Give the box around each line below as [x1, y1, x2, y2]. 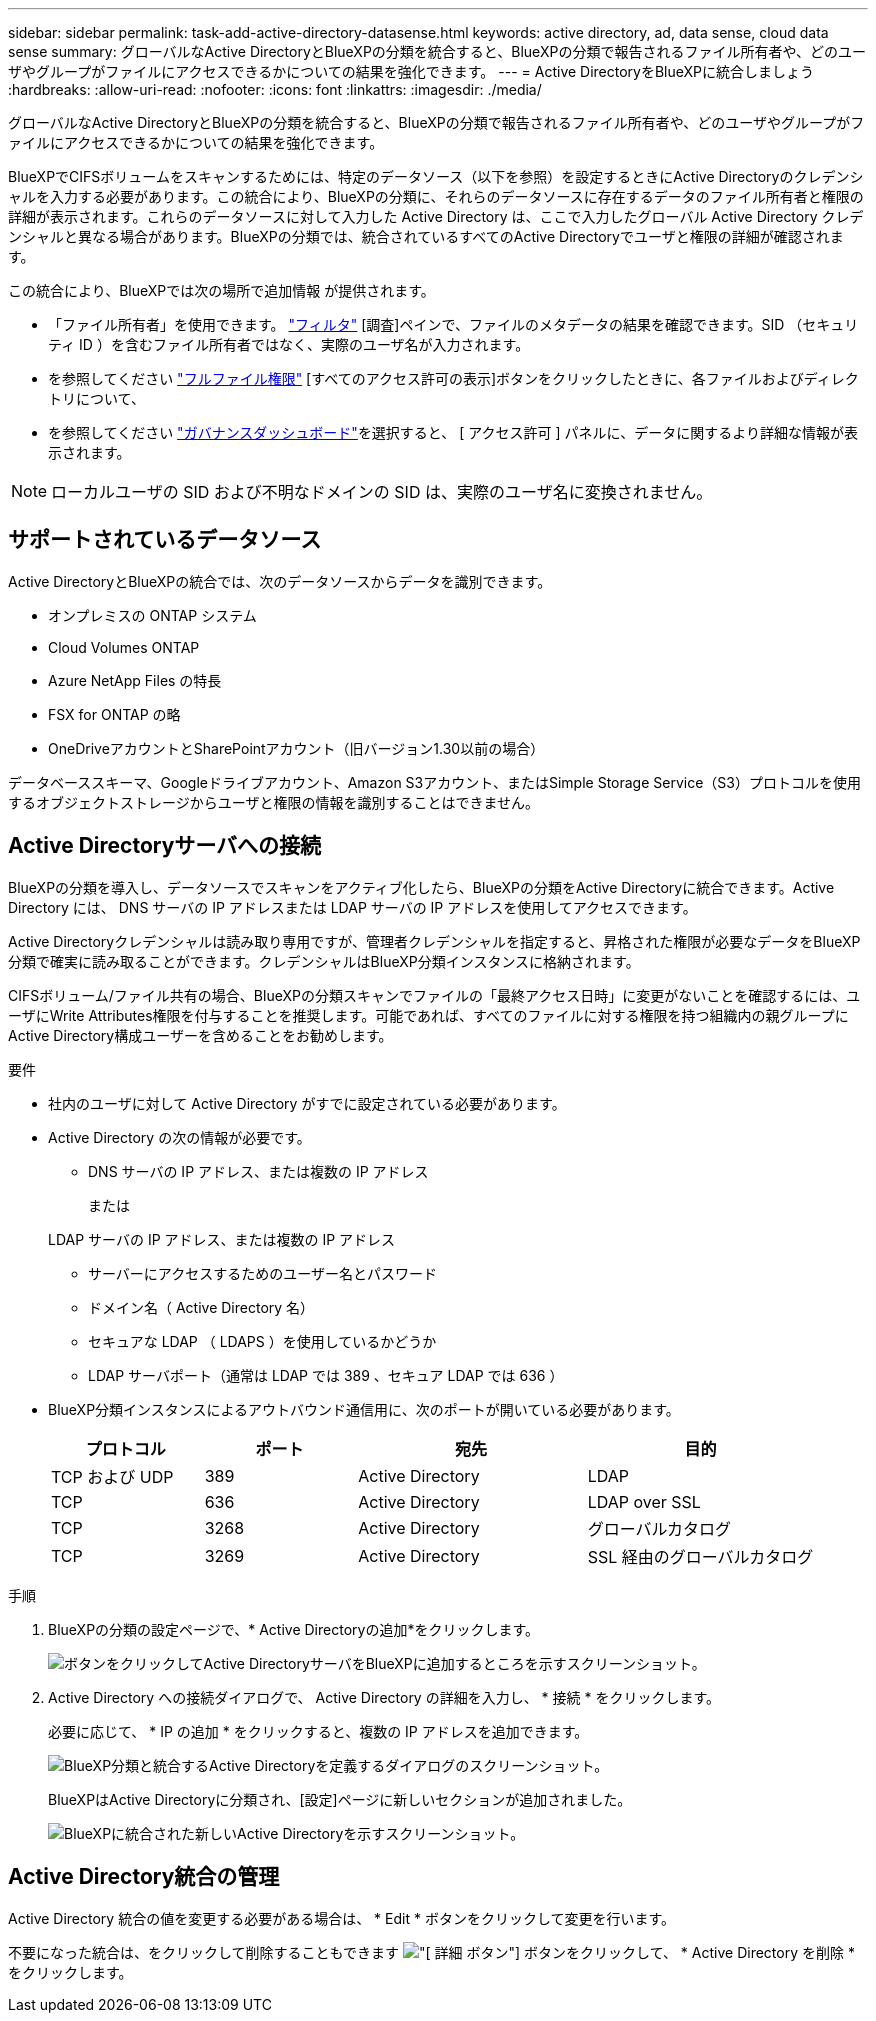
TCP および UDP [51, 1466, 174, 1487]
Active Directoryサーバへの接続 [8, 833, 322, 859]
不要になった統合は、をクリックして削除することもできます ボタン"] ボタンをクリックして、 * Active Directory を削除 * [8, 1943, 855, 1961]
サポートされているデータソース [8, 527, 322, 553]
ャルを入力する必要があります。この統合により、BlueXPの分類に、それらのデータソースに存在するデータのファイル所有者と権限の [8, 188, 864, 205]
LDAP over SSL [587, 1491, 701, 1512]
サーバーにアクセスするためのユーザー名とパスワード [88, 1264, 437, 1282]
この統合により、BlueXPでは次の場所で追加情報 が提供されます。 [8, 282, 435, 299]
